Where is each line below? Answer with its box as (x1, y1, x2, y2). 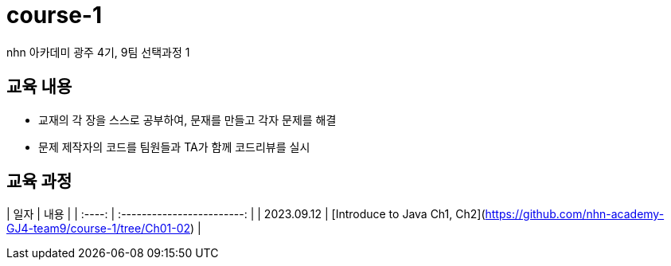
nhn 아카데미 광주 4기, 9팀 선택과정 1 (6, 45, 190, 59)
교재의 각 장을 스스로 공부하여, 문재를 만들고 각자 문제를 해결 (38, 112, 337, 127)
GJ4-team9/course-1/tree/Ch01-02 (6, 221, 191, 236)
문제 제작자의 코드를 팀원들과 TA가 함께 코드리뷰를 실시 (38, 139, 310, 154)
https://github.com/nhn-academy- (485, 207, 665, 221)
